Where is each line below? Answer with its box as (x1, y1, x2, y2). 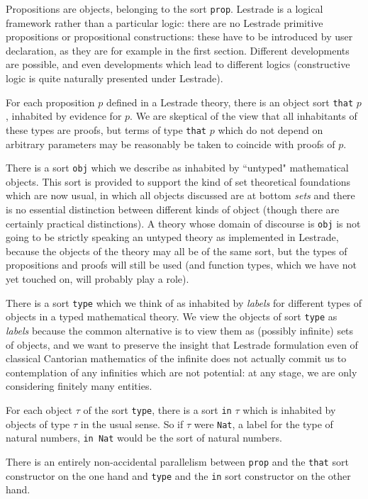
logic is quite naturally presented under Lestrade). (6, 71, 223, 86)
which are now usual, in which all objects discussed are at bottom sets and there (6, 188, 355, 203)
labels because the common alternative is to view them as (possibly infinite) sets (6, 323, 354, 337)
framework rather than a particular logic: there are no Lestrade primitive (6, 15, 323, 30)
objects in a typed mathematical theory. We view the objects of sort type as (6, 309, 338, 324)
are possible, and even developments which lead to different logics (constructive (6, 57, 350, 72)
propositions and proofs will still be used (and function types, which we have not (6, 257, 357, 272)
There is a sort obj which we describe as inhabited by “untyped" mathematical (6, 160, 349, 175)
